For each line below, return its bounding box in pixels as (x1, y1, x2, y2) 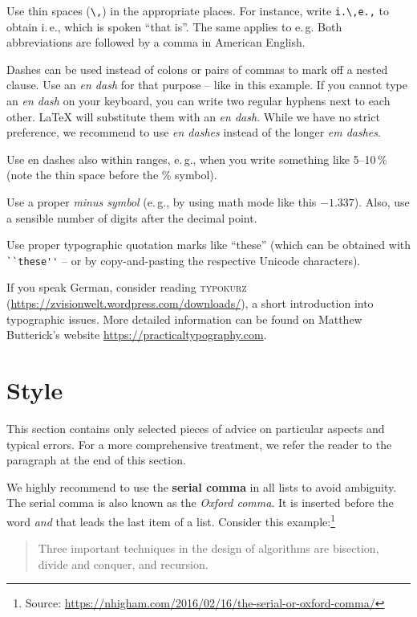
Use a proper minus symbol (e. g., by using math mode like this (6, 194, 317, 210)
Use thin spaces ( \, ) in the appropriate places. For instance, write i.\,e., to (6, 2, 390, 18)
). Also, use (354, 194, 410, 210)
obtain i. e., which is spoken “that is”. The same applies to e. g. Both (6, 18, 342, 35)
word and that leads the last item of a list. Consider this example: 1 (6, 510, 335, 529)
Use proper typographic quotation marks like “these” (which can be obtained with (6, 236, 411, 253)
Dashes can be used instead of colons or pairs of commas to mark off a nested (6, 60, 388, 77)
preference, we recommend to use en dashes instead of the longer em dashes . (6, 124, 381, 141)
